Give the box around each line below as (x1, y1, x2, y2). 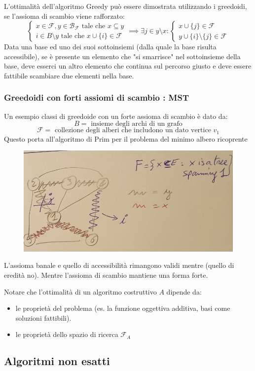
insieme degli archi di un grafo (91, 120, 182, 128)
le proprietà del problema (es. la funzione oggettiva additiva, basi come (15, 303, 230, 313)
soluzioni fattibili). (15, 312, 72, 323)
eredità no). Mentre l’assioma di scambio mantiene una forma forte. (4, 269, 208, 280)
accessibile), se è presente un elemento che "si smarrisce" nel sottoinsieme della (4, 51, 241, 61)
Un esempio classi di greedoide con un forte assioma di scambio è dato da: (4, 111, 228, 121)
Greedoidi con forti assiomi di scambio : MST (4, 91, 189, 104)
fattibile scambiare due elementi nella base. (4, 70, 134, 80)
